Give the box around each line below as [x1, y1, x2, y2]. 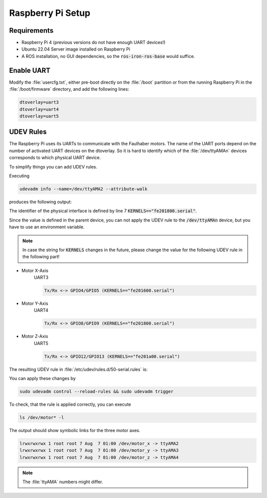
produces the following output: [9, 199, 72, 205]
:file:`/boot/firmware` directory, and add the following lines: [9, 86, 130, 92]
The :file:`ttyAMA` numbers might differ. [22, 479, 103, 485]
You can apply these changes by [9, 376, 76, 382]
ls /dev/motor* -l [19, 415, 64, 421]
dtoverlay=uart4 [19, 107, 59, 112]
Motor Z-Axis [21, 333, 48, 339]
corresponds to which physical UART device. [9, 155, 101, 161]
